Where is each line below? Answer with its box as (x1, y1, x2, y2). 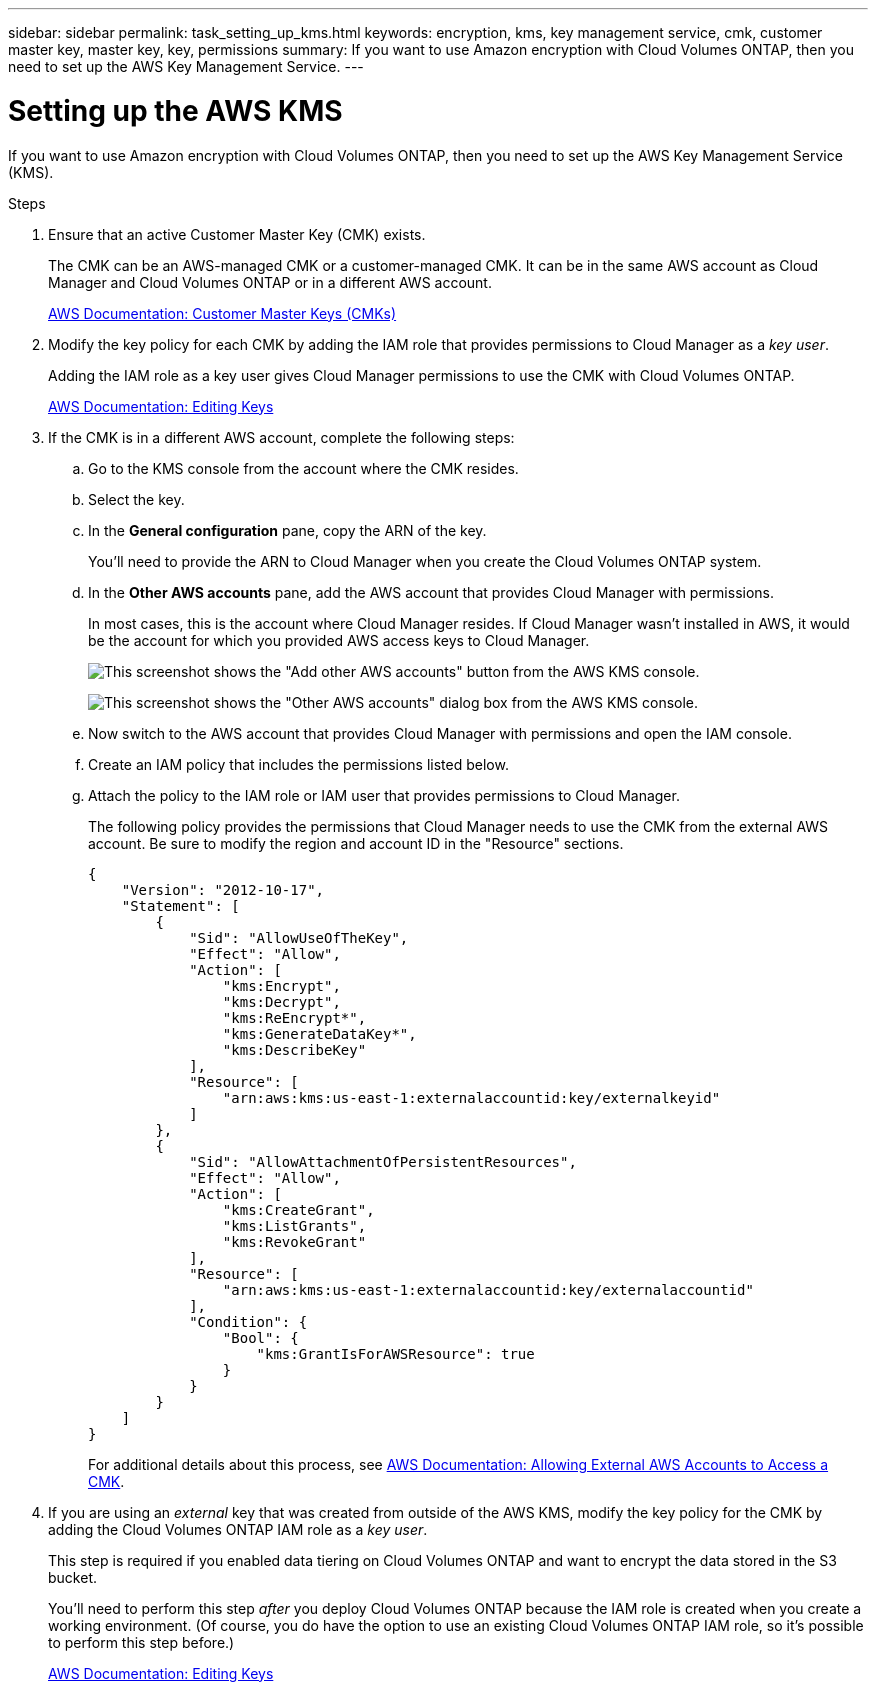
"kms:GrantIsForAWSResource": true (256, 1345, 535, 1362)
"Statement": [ (121, 897, 240, 914)
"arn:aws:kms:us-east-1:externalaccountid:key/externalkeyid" (222, 1089, 721, 1106)
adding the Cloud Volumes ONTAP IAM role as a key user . (48, 1520, 428, 1538)
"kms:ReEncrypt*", (222, 1009, 367, 1026)
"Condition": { (189, 1313, 308, 1330)
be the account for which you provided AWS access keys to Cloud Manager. (88, 631, 590, 649)
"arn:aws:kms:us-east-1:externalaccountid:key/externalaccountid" (222, 1281, 754, 1298)
